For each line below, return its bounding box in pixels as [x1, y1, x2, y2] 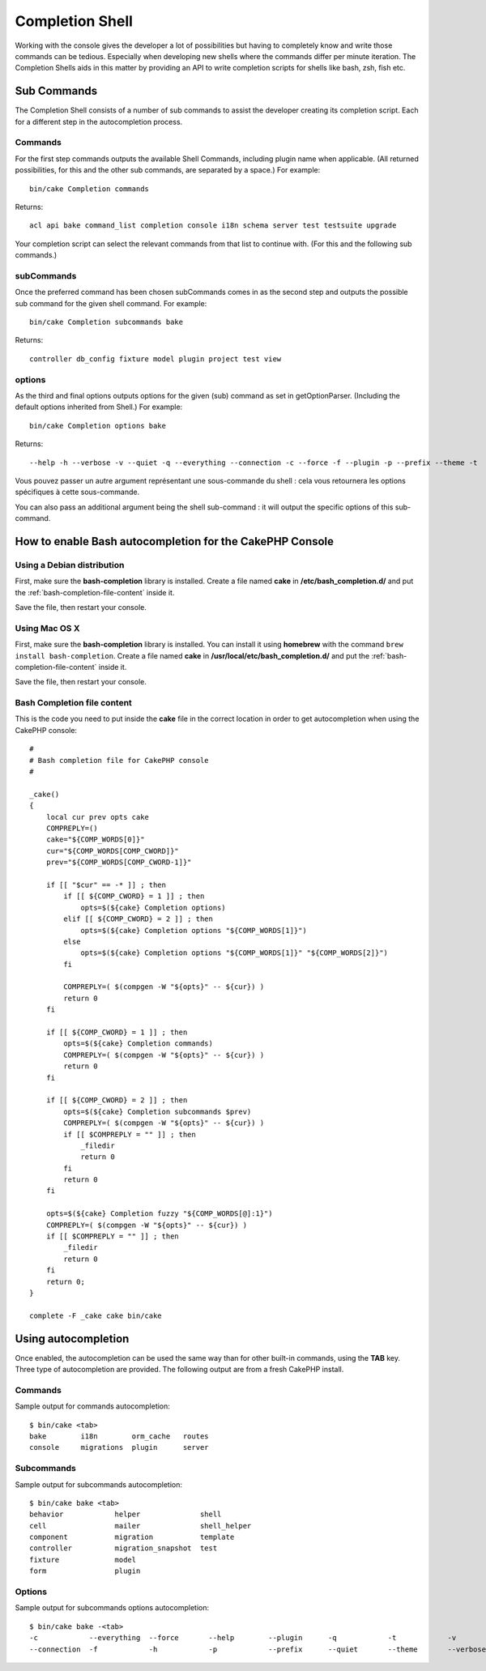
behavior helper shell [29, 1510, 222, 1519]
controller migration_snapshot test [29, 1544, 218, 1553]
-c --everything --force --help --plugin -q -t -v [29, 1633, 457, 1643]
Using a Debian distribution [15, 559, 125, 570]
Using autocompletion [15, 1332, 130, 1345]
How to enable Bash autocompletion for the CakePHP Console [15, 535, 335, 548]
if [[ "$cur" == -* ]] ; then [45, 880, 166, 889]
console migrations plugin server [29, 1443, 210, 1452]
